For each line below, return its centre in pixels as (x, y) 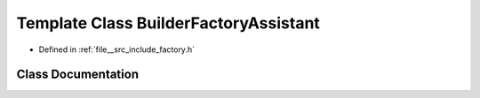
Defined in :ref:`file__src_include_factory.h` (117, 49)
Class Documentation (78, 75)
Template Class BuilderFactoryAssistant (168, 23)
